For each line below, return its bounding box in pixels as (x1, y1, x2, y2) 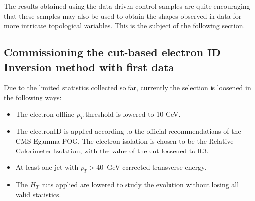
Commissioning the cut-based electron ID (4, 45, 221, 60)
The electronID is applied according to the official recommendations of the (15, 126, 241, 136)
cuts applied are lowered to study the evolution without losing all (41, 179, 239, 189)
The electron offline (15, 108, 75, 119)
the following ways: (4, 92, 62, 102)
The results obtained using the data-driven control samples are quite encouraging (4, 1, 250, 11)
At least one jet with (15, 162, 79, 172)
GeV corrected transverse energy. (107, 162, 207, 172)
